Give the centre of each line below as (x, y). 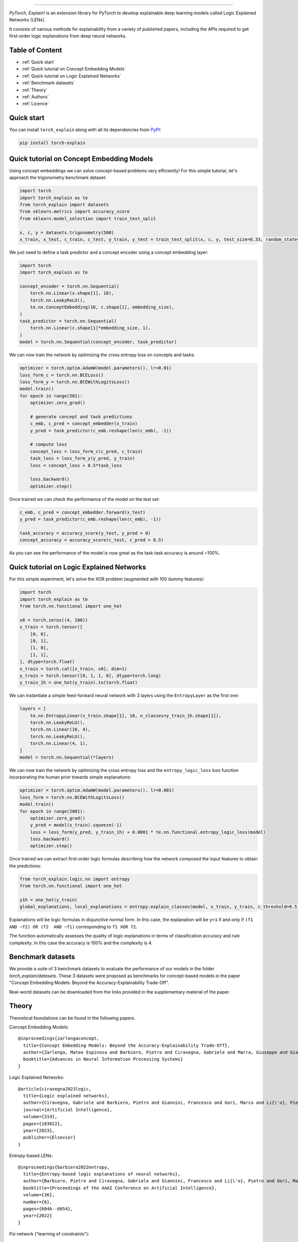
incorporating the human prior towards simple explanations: (70, 777)
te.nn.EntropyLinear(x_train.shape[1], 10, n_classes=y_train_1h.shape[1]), (126, 716)
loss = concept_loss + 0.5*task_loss (76, 465)
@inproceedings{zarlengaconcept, (59, 1039)
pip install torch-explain (52, 143)
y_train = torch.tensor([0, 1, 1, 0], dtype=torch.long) (90, 675)
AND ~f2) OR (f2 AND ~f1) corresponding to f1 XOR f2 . (73, 927)
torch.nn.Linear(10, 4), (60, 730)
